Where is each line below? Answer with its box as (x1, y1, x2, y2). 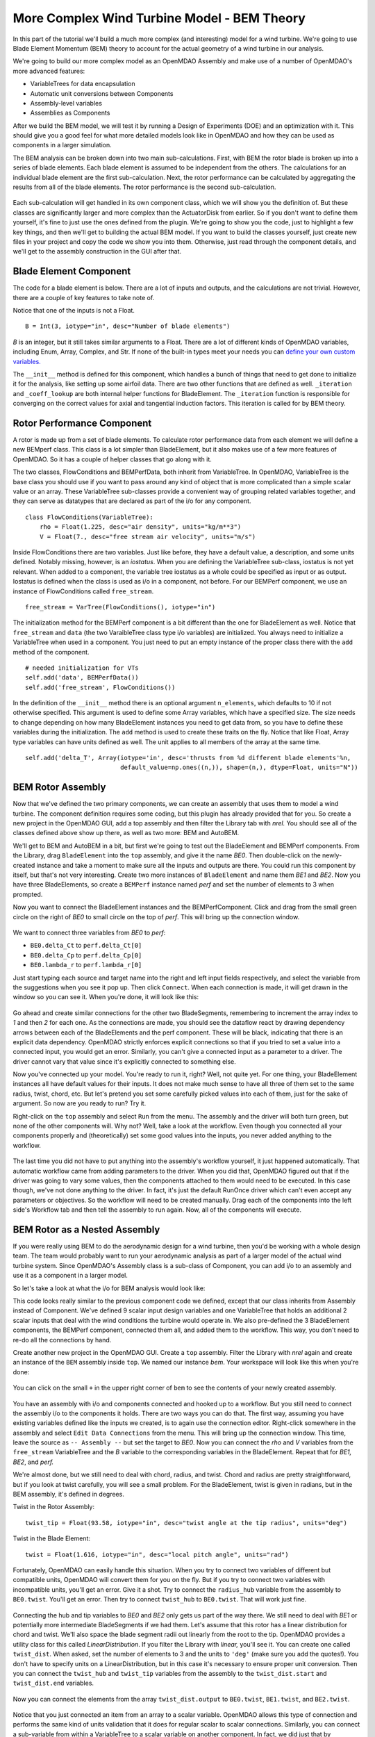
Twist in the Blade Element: (12, 1534, 90, 1542)
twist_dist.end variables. (12, 1679, 94, 1688)
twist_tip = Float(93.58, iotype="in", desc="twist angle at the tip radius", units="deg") (25, 1519, 347, 1526)
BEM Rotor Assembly (12, 782, 106, 793)
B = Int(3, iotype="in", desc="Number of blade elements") (25, 322, 231, 330)
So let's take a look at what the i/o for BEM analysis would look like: (12, 1284, 206, 1292)
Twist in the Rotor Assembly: (12, 1503, 95, 1511)
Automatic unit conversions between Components (30, 89, 174, 97)
